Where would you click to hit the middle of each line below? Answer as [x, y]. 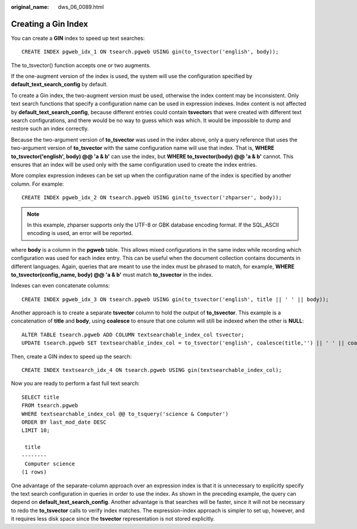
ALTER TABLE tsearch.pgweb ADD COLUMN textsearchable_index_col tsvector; [133, 334]
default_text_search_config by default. [59, 84]
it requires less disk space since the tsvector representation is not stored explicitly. [113, 519]
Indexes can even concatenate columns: [60, 286]
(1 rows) [34, 472]
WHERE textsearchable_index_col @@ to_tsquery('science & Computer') [125, 414]
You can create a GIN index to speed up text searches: [78, 38]
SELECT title [40, 397]
